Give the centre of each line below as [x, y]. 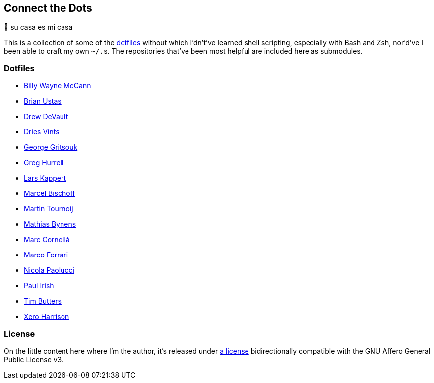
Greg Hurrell [44, 163]
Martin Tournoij [49, 209]
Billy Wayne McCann [58, 86]
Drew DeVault [46, 117]
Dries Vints [42, 132]
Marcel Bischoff [50, 193]
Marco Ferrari [46, 255]
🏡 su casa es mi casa [38, 27]
